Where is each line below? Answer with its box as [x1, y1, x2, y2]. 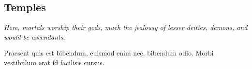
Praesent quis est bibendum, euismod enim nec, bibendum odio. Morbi [4, 48, 214, 58]
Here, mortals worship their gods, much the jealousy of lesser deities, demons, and [4, 22, 248, 32]
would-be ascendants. [4, 31, 65, 41]
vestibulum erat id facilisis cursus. [4, 57, 104, 67]
